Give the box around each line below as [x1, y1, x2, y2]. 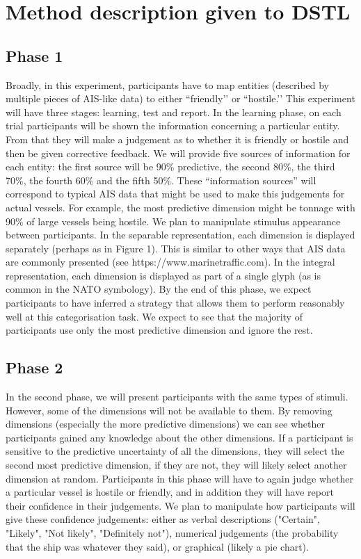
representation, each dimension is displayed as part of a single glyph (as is [6, 268, 321, 282]
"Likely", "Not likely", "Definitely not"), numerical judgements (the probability [6, 526, 339, 540]
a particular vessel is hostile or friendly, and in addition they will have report [6, 485, 334, 499]
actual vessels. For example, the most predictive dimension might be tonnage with [6, 200, 355, 214]
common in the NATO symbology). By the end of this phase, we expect [6, 282, 312, 296]
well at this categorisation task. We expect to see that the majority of [6, 309, 303, 323]
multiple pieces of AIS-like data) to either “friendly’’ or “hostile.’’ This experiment [6, 91, 355, 106]
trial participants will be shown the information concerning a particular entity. [6, 118, 340, 133]
